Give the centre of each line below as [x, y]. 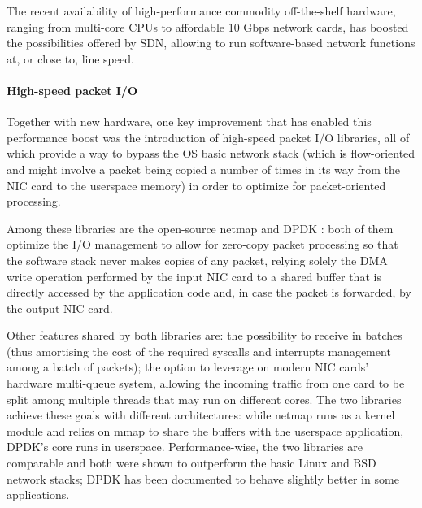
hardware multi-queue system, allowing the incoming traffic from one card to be [206, 383]
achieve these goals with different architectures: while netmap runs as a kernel [201, 415]
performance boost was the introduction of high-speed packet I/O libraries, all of [208, 137]
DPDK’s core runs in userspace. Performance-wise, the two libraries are [185, 447]
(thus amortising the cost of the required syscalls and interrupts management [199, 351]
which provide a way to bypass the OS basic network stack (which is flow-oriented [211, 153]
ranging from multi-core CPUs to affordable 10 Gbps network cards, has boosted [208, 26]
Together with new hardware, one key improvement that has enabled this [189, 122]
